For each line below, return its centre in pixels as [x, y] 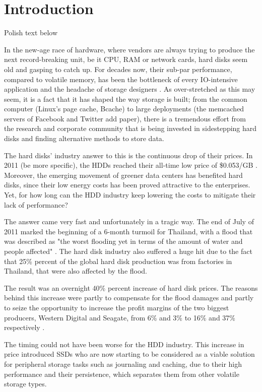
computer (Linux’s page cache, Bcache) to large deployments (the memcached [124, 109]
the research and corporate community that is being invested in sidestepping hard [130, 128]
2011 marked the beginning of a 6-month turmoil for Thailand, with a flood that [128, 231]
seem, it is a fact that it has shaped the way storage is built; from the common [126, 99]
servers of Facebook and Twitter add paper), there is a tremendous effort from [125, 118]
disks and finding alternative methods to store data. [84, 138]
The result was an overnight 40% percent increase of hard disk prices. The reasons [131, 287]
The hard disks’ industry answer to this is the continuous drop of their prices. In [128, 155]
